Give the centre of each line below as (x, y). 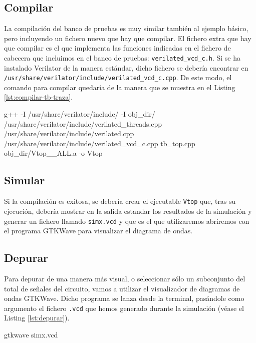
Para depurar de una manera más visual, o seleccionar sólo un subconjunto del (125, 278)
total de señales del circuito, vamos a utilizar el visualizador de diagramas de (122, 288)
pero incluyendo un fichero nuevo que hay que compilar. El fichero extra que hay (128, 38)
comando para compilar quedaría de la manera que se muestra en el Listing (120, 87)
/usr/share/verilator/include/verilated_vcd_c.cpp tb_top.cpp (100, 143)
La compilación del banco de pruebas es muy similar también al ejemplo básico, (126, 28)
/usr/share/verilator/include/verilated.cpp (69, 133)
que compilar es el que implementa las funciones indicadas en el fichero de (117, 48)
